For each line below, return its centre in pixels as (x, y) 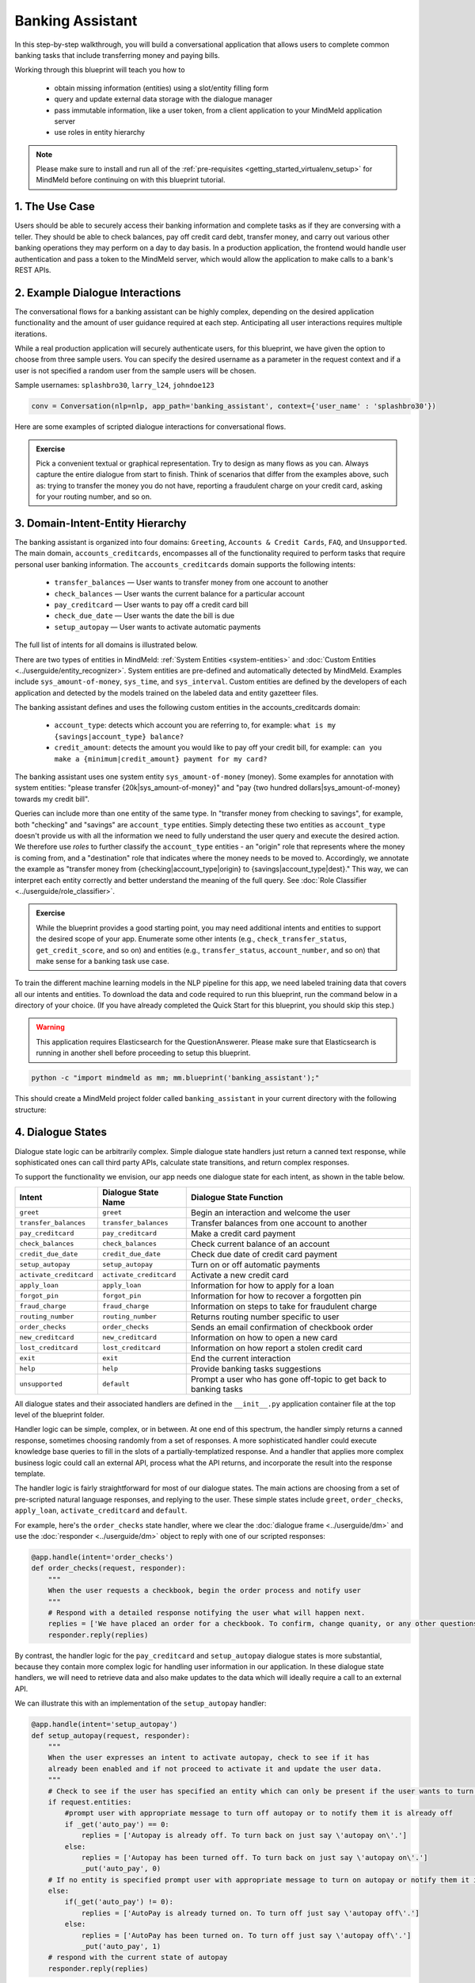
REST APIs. (33, 270)
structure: (30, 1110)
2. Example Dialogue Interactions (98, 292)
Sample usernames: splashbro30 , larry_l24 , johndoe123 (115, 385)
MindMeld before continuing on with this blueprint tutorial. (131, 180)
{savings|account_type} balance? (119, 736)
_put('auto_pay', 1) (121, 1947)
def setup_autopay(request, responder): (110, 1736)
